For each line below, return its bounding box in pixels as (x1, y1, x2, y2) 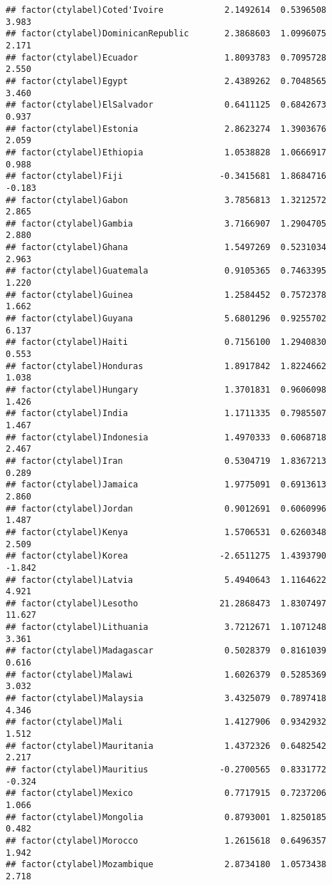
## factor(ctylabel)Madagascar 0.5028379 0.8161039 (6, 646, 327, 656)
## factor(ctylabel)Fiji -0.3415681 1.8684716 (6, 171, 327, 182)
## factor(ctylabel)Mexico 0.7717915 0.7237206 (6, 788, 327, 799)
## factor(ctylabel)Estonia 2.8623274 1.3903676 (6, 123, 327, 134)
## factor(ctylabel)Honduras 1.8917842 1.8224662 (6, 361, 327, 371)
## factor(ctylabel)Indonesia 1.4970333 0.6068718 (6, 432, 327, 442)
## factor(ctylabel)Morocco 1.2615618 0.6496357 (6, 835, 327, 846)
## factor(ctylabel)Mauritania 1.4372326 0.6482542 (6, 740, 327, 751)
